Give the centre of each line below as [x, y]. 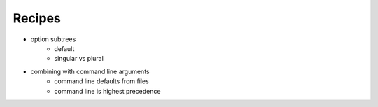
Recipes [37, 18]
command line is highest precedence [107, 91]
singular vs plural [79, 59]
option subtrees [53, 39]
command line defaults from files [102, 81]
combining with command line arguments [90, 71]
